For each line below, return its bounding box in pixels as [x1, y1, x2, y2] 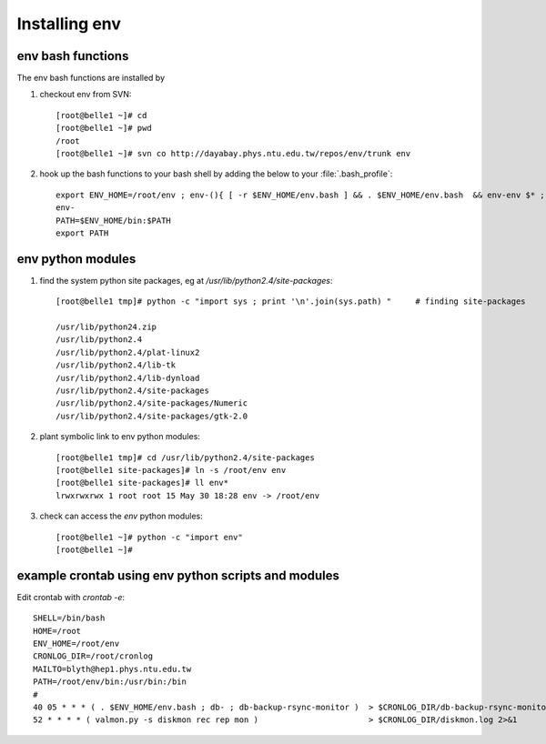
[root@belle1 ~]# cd [56, 110, 147, 120]
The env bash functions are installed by [16, 73, 166, 84]
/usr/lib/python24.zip [56, 322, 157, 332]
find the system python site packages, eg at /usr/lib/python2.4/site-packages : [39, 275, 333, 286]
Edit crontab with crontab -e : [16, 591, 126, 602]
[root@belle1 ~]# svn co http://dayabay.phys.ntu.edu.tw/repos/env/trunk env [56, 148, 411, 159]
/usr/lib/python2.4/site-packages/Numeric [56, 398, 248, 408]
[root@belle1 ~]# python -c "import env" [56, 532, 243, 542]
